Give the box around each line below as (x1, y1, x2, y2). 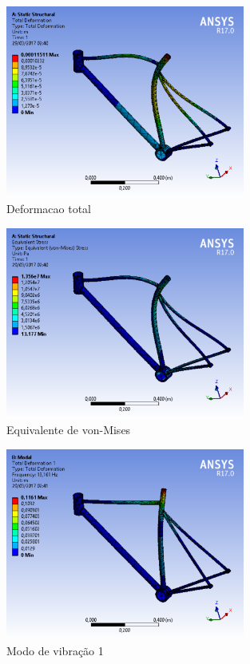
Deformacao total (6, 200, 92, 217)
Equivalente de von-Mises (6, 421, 131, 438)
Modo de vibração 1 (6, 642, 104, 659)
